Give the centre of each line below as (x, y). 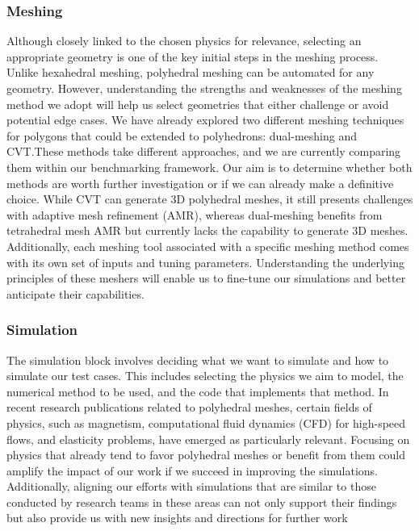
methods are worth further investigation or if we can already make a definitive (200, 183)
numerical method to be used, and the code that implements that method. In (198, 391)
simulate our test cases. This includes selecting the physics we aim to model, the (205, 376)
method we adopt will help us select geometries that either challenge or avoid (198, 104)
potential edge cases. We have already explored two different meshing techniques (205, 120)
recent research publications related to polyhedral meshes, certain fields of (189, 407)
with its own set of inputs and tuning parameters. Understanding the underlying (205, 262)
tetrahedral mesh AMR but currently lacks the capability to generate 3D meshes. (207, 230)
